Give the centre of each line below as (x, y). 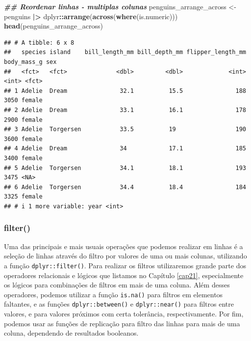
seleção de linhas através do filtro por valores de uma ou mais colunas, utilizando (125, 256)
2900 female (23, 120)
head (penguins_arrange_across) (53, 26)
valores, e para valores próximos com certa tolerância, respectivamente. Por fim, (124, 314)
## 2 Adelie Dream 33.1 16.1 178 (125, 110)
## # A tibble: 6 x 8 (39, 43)
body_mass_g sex (30, 62)
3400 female (23, 158)
